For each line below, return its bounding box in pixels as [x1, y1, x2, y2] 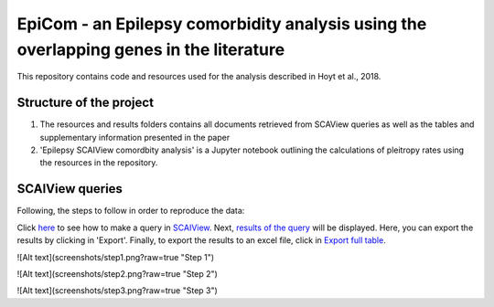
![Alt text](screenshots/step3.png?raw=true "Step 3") [16, 285, 219, 296]
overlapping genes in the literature [16, 39, 285, 59]
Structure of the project [16, 95, 155, 111]
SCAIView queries [16, 181, 123, 196]
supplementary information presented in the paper [39, 132, 231, 143]
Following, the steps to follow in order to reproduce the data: [16, 206, 245, 217]
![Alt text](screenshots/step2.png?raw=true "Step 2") [16, 268, 219, 279]
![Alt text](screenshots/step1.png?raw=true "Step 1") [16, 251, 215, 262]
